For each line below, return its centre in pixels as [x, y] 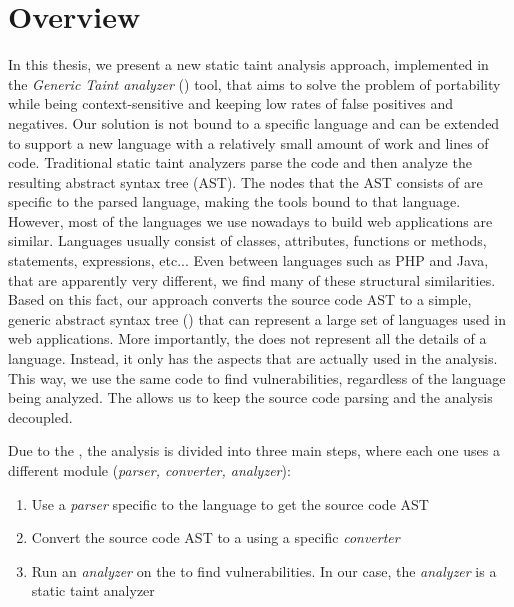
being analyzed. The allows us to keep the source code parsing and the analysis [250, 397]
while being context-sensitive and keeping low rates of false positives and [230, 103]
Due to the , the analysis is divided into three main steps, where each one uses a [254, 450]
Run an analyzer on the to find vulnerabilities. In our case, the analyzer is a [264, 570]
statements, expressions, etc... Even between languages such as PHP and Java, [248, 260]
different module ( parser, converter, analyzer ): [149, 470]
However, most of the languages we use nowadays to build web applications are [250, 220]
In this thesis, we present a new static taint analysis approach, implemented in [248, 64]
